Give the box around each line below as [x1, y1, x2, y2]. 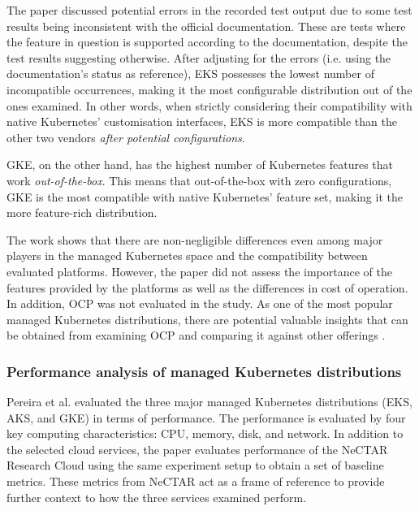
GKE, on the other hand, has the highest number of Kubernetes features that [6, 156, 394, 173]
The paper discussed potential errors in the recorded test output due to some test [6, 2, 413, 18]
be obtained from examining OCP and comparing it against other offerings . [6, 327, 386, 344]
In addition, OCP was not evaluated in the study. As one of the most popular [6, 295, 393, 312]
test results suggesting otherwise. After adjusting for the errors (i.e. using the [6, 49, 391, 66]
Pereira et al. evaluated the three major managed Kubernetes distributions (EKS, [6, 393, 413, 410]
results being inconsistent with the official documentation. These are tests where [6, 17, 406, 34]
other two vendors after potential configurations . [6, 128, 245, 145]
